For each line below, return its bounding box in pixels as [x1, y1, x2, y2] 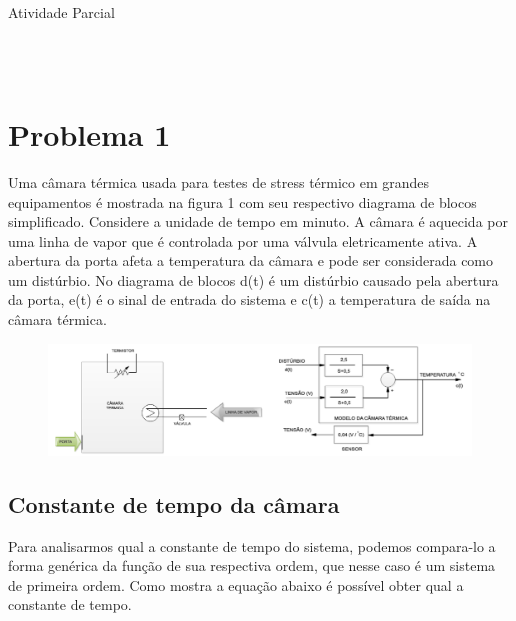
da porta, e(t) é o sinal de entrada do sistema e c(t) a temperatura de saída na [8, 289, 491, 310]
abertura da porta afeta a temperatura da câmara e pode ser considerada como [8, 250, 494, 271]
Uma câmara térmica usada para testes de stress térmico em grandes [8, 171, 430, 192]
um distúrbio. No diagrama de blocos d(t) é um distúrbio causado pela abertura [8, 269, 499, 290]
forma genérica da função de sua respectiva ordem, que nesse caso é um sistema [8, 555, 496, 576]
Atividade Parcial [8, 2, 115, 22]
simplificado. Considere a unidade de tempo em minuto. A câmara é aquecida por [8, 211, 508, 232]
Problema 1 [8, 113, 171, 154]
